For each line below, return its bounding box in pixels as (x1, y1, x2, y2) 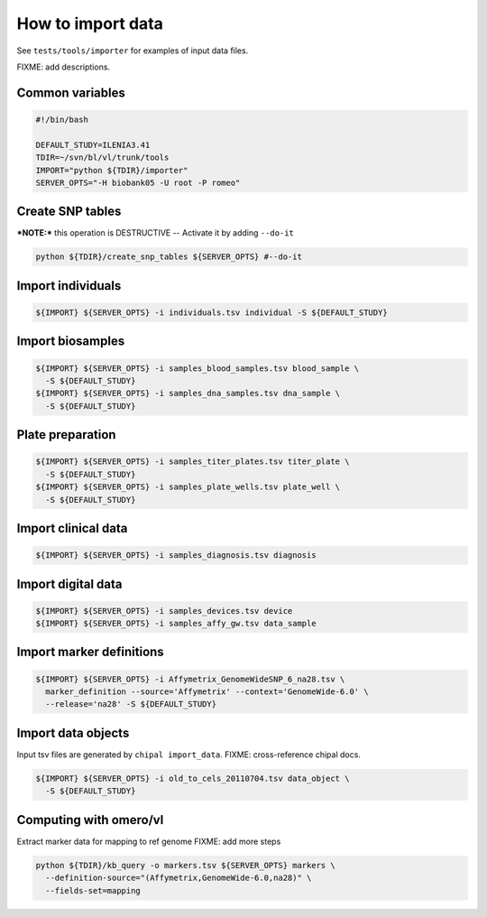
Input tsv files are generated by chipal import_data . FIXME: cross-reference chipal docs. (16, 749, 361, 760)
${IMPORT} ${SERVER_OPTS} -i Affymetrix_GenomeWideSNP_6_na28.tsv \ (35, 673, 345, 684)
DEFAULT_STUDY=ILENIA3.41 (35, 140, 151, 150)
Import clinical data (16, 520, 128, 536)
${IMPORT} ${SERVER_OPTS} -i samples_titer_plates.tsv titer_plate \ (35, 457, 350, 467)
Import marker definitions (16, 644, 164, 660)
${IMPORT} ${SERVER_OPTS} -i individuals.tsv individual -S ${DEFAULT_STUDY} (35, 307, 388, 318)
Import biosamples (16, 334, 125, 349)
